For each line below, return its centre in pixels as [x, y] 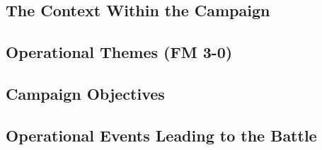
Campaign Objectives [85, 93]
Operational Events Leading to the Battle [161, 135]
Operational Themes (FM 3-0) [119, 52]
